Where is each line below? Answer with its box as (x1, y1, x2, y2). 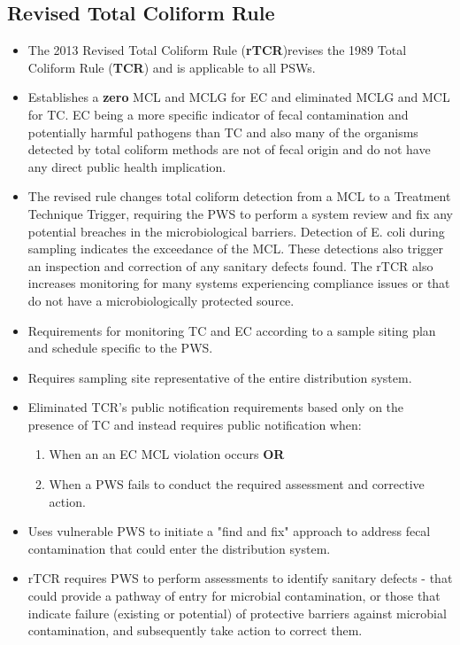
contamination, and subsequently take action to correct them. (27, 621, 363, 640)
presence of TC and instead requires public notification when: (27, 415, 362, 433)
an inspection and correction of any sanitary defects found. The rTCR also (27, 256, 433, 275)
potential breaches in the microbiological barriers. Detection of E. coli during (27, 221, 445, 240)
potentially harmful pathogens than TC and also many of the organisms (27, 122, 418, 141)
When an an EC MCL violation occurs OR (49, 445, 285, 463)
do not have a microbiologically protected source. (27, 291, 295, 309)
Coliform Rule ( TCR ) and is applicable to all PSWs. (27, 58, 316, 76)
